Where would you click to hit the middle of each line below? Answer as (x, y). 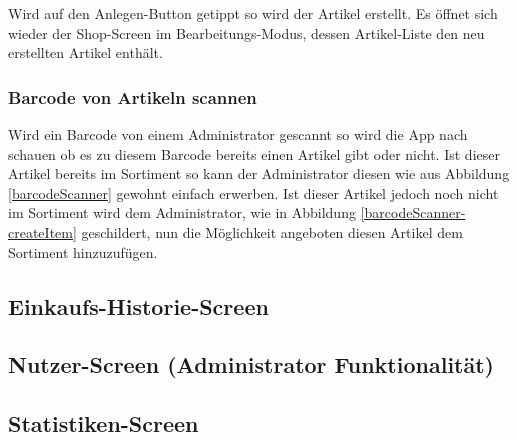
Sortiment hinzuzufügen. (83, 251)
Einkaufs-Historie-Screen (138, 305)
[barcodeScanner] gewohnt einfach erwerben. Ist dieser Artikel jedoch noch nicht (253, 192)
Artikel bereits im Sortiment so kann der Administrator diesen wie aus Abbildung (259, 173)
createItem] (42, 231)
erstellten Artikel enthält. (85, 52)
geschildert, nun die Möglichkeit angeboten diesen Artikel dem (272, 231)
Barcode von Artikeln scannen (132, 96)
